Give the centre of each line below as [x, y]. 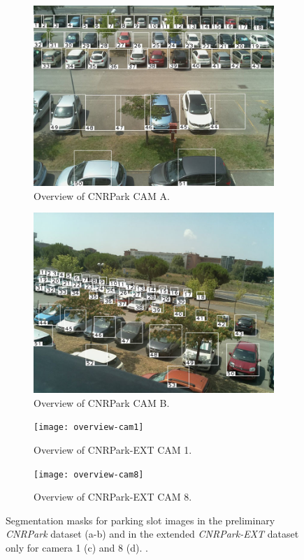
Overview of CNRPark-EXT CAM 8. [113, 497]
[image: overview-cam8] [89, 474]
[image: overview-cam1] [89, 428]
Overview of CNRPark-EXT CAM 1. [113, 450]
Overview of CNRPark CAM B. [102, 402]
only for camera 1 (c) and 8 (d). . [77, 548]
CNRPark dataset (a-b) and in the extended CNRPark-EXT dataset [152, 534]
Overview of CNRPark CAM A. [102, 195]
